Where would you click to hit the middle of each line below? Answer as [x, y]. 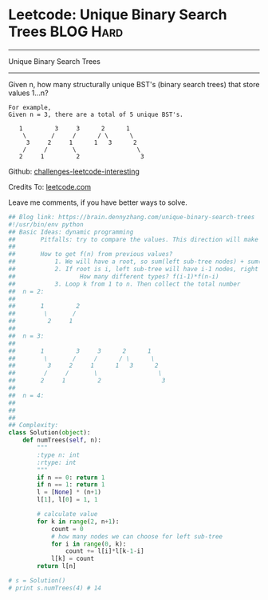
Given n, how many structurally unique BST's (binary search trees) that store [134, 84]
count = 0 [67, 529]
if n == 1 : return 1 [71, 485]
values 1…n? [29, 93]
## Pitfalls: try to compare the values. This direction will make [134, 239]
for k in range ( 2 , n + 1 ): [78, 522]
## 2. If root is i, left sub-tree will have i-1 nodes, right [134, 270]
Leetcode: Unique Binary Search [118, 15]
